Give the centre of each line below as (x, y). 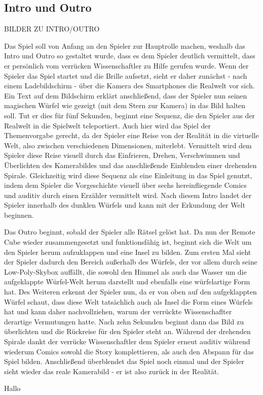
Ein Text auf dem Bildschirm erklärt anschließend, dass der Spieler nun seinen (126, 95)
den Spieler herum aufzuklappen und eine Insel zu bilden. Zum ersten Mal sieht (128, 252)
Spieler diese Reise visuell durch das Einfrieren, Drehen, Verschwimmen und (122, 155)
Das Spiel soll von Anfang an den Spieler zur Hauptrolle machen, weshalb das (125, 45)
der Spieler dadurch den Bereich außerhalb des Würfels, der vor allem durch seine (131, 262)
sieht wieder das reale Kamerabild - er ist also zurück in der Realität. (112, 371)
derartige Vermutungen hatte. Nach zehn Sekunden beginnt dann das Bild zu (124, 321)
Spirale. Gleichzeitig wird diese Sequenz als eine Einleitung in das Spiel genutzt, (128, 175)
